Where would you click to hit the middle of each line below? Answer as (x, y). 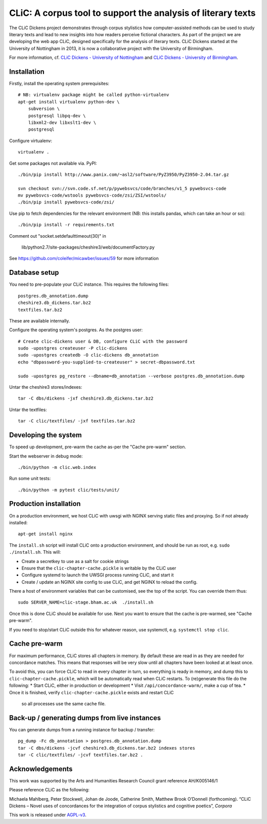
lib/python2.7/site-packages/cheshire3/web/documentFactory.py (88, 247)
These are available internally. (40, 321)
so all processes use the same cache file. (64, 704)
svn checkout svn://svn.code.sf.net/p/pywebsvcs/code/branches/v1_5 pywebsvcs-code (122, 188)
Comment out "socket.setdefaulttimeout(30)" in (58, 236)
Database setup (34, 273)
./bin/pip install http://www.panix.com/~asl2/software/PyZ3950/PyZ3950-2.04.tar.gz (124, 174)
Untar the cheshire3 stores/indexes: (46, 387)
